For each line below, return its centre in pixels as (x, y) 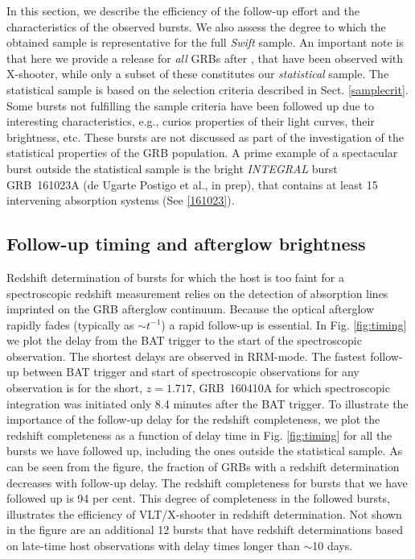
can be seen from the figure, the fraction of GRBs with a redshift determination (203, 467)
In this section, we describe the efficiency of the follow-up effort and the (183, 10)
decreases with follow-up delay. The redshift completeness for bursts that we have (207, 482)
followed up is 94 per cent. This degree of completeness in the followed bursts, (198, 498)
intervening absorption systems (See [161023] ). (121, 200)
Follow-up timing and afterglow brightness (186, 244)
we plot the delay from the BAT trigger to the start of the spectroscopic (184, 340)
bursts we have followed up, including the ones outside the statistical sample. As (205, 451)
